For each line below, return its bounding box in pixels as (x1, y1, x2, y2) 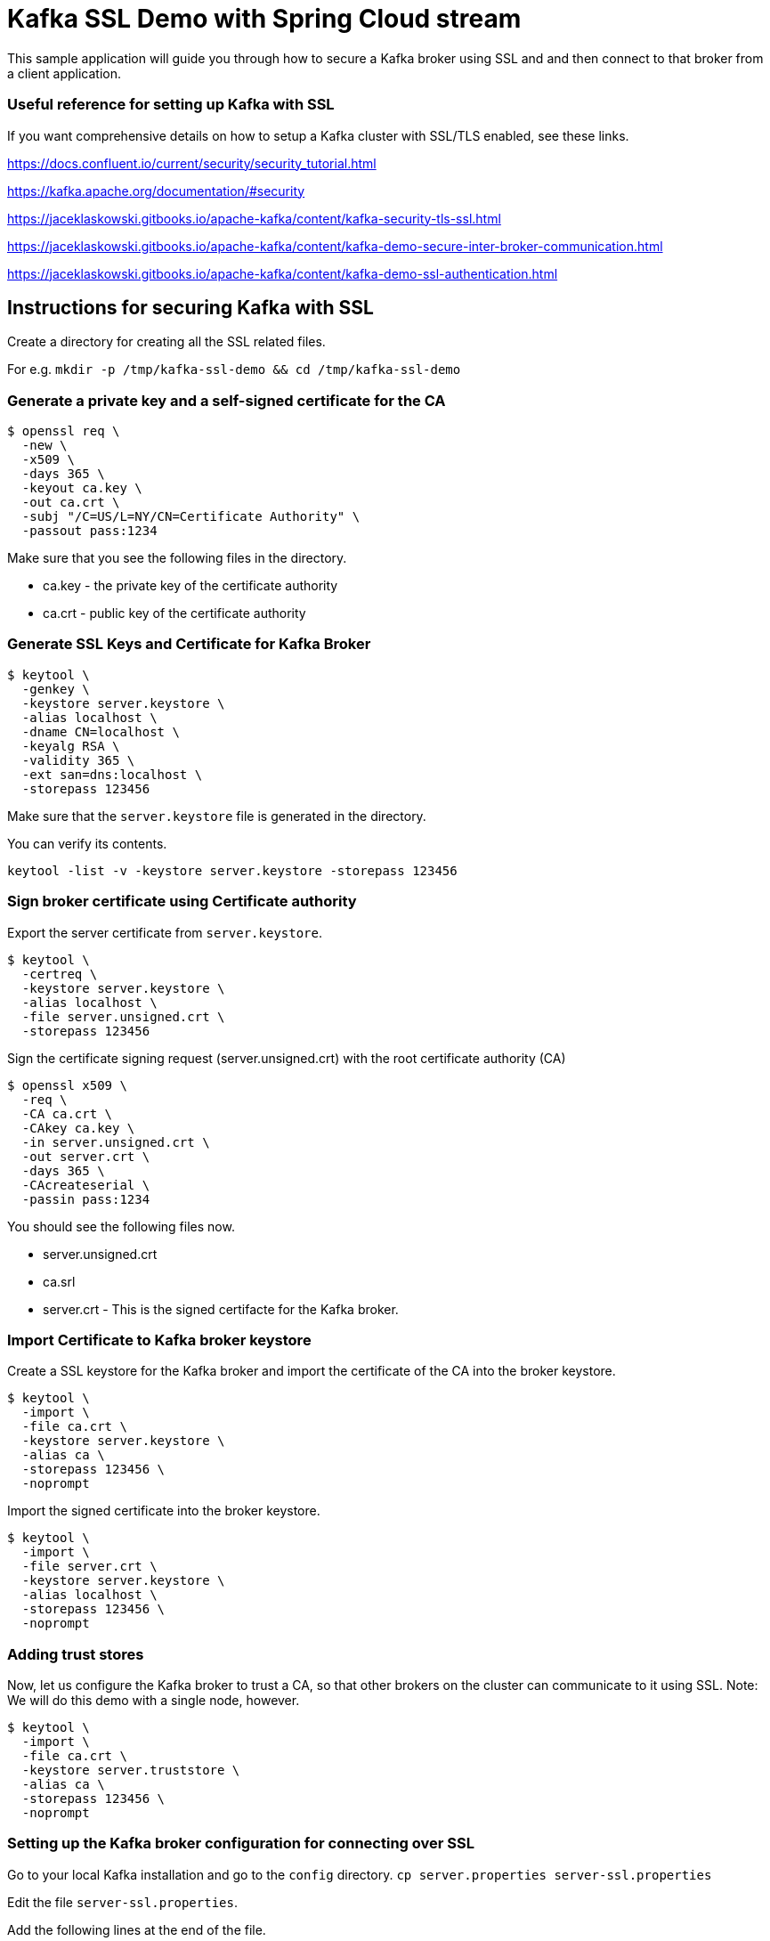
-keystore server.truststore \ (21, 1763, 240, 1778)
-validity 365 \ (21, 752, 135, 767)
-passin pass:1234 (21, 1191, 150, 1206)
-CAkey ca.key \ (21, 1120, 135, 1135)
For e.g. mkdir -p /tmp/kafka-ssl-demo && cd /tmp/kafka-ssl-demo (7, 361, 461, 378)
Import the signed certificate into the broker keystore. (7, 1503, 320, 1519)
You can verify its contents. (7, 835, 167, 851)
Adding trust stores (7, 1645, 144, 1663)
